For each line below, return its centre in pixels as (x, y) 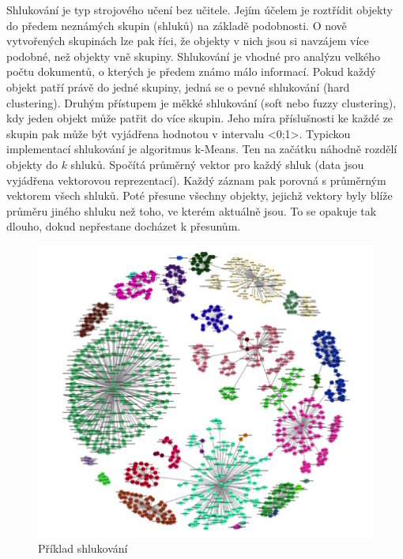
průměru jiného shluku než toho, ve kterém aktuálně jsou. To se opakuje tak (192, 210)
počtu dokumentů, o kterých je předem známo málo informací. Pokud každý (191, 71)
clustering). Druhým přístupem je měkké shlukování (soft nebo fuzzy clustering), (201, 102)
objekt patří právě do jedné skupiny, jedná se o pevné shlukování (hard (178, 86)
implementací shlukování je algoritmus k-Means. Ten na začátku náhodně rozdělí (202, 149)
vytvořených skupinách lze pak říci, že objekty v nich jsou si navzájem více (188, 41)
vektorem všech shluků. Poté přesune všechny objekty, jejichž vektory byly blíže (200, 195)
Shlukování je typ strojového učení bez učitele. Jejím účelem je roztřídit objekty (200, 9)
